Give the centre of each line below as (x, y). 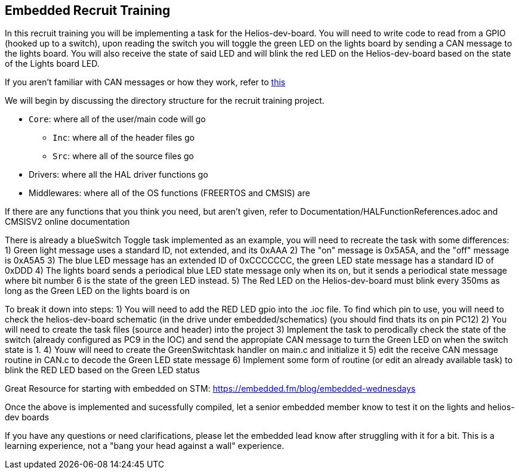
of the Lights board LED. (52, 64)
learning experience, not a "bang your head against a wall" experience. (145, 446)
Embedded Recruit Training (88, 10)
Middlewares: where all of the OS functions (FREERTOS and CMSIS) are (169, 193)
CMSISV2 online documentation (67, 222)
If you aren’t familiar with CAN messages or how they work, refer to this (145, 82)
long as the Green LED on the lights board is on (97, 291)
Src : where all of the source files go (123, 156)
